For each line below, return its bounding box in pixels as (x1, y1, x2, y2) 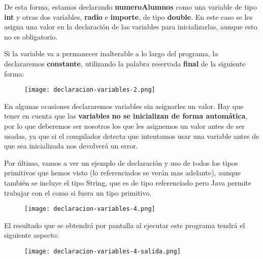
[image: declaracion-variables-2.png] (24, 86, 155, 94)
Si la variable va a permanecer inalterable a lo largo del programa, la (4, 48, 218, 59)
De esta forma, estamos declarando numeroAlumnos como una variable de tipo (4, 2, 257, 12)
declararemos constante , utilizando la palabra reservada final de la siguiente (4, 58, 246, 68)
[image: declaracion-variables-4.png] (24, 205, 155, 213)
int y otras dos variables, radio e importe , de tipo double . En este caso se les (4, 11, 253, 22)
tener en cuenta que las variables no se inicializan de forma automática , (4, 110, 248, 121)
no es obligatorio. (4, 31, 58, 42)
